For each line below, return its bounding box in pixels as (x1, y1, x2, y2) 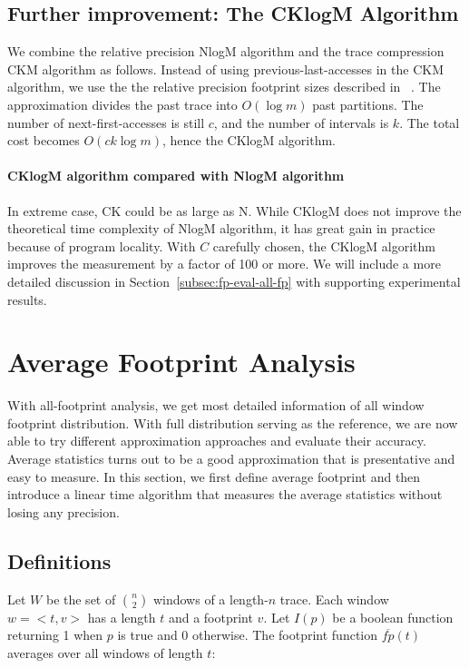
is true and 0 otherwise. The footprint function (117, 625, 377, 644)
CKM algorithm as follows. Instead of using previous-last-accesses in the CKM (7, 59, 445, 78)
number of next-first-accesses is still (7, 113, 205, 132)
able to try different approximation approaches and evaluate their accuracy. (7, 431, 426, 450)
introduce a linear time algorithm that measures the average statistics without (7, 485, 443, 504)
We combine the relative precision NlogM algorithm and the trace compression (7, 42, 445, 61)
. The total (399, 113, 460, 132)
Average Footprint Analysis (7, 343, 356, 380)
